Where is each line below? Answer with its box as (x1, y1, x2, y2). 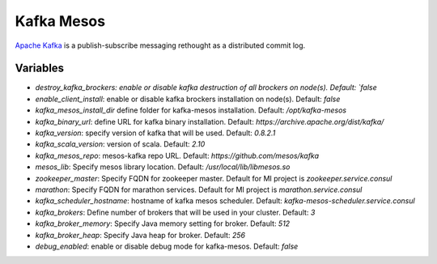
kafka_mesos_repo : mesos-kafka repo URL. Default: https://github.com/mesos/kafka (35, 151, 320, 160)
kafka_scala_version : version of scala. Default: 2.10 (35, 139, 206, 149)
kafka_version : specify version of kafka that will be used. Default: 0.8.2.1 (35, 128, 276, 138)
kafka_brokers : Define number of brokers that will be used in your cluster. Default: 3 (35, 207, 316, 217)
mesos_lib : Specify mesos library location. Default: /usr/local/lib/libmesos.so (35, 162, 291, 172)
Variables (15, 62, 65, 75)
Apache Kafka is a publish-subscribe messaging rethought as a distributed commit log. (15, 40, 306, 50)
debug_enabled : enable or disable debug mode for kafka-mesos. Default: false (35, 241, 299, 251)
